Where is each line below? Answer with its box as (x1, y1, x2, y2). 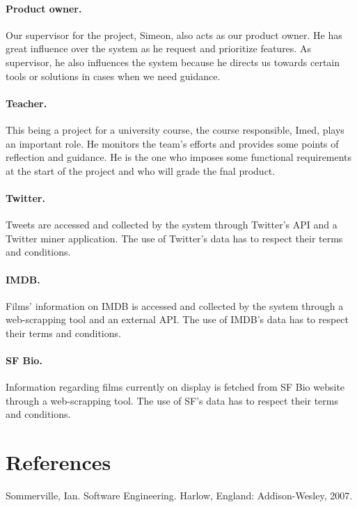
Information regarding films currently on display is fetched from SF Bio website (6, 380, 345, 394)
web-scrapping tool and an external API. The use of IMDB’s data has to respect (6, 312, 349, 327)
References (6, 448, 111, 476)
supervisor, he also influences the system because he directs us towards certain (6, 54, 340, 69)
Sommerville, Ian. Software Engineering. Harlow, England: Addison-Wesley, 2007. (6, 488, 353, 503)
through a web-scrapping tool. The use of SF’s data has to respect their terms (6, 393, 339, 407)
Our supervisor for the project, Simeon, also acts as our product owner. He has (6, 27, 342, 42)
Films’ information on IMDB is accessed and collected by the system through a (6, 298, 344, 313)
